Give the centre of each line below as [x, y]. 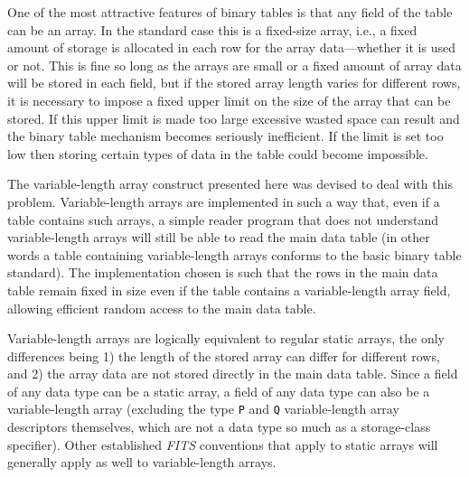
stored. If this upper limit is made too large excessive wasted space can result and [234, 118]
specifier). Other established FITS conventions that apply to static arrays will [223, 444]
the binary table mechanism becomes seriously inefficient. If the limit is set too [225, 136]
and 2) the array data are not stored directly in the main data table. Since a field [233, 374]
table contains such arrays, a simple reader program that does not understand [223, 219]
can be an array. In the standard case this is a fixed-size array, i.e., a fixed [212, 29]
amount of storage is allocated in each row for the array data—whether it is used [231, 47]
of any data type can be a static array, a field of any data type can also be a [219, 391]
